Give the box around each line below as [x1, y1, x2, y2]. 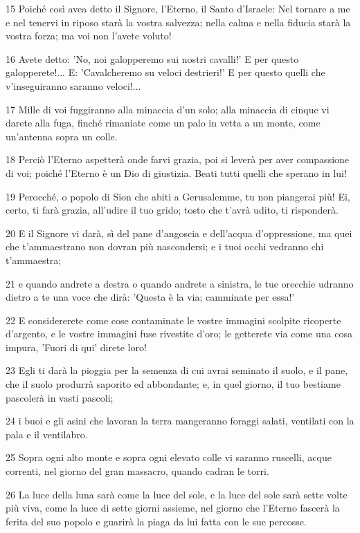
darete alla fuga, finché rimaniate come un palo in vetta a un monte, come [6, 115, 321, 130]
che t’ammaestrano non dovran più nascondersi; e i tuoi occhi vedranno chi [6, 239, 324, 254]
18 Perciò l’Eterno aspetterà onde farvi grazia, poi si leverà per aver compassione [6, 152, 350, 167]
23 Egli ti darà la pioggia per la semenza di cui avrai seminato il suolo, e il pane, [6, 363, 348, 377]
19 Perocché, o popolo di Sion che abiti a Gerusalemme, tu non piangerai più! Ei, [6, 189, 350, 203]
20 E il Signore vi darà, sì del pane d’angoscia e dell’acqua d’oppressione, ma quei [6, 225, 352, 240]
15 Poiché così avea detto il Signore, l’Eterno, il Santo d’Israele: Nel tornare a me [6, 1, 350, 15]
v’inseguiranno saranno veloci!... [6, 78, 141, 93]
